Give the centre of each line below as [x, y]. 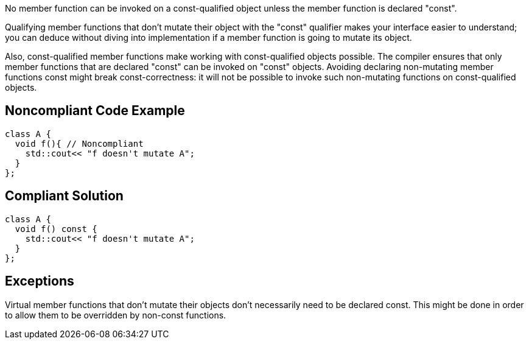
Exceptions [40, 281]
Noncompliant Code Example [95, 111]
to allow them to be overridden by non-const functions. [116, 315]
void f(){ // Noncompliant [79, 143]
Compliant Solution [64, 196]
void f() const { [56, 229]
